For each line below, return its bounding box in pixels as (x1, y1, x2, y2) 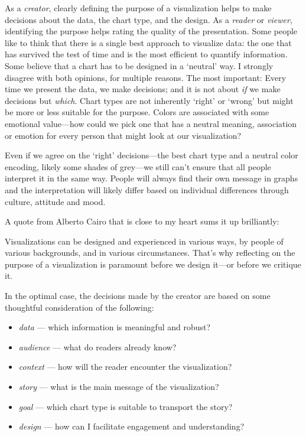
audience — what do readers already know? (18, 340, 177, 353)
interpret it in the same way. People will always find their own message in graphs (5, 172, 298, 184)
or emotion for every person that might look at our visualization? (5, 129, 242, 141)
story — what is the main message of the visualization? (18, 380, 219, 393)
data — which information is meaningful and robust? (18, 321, 211, 333)
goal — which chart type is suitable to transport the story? (18, 400, 233, 412)
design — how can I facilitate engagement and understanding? (18, 420, 245, 432)
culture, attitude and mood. (5, 195, 106, 207)
